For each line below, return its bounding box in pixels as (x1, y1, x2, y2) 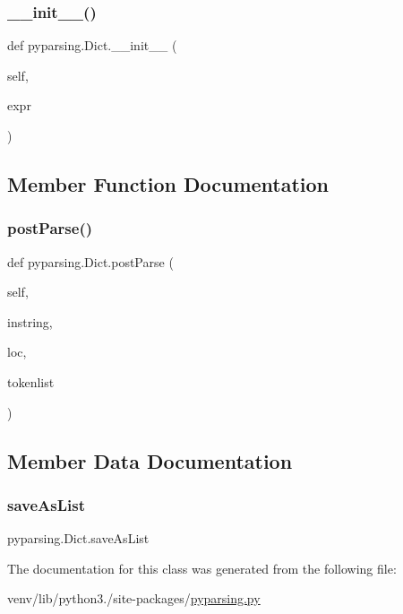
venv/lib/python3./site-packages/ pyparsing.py (7, 589, 261, 608)
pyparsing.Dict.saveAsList (7, 529, 150, 548)
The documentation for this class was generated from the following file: (7, 558, 397, 577)
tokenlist (7, 372, 55, 391)
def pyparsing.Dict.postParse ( (7, 252, 174, 271)
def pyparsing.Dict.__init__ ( (7, 36, 177, 55)
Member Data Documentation (7, 446, 293, 474)
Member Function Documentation (7, 169, 330, 197)
